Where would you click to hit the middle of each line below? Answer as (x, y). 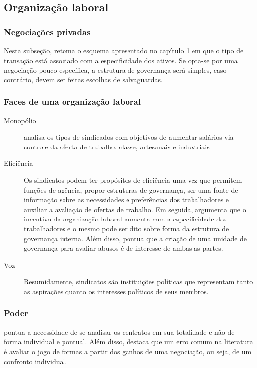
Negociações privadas (47, 32)
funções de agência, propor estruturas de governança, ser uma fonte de (131, 189)
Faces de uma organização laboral (72, 102)
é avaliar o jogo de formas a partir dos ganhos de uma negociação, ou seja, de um (128, 351)
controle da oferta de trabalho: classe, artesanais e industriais (117, 146)
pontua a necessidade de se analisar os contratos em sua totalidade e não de (119, 331)
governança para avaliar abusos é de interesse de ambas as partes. (124, 248)
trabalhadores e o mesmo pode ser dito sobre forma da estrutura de (127, 228)
